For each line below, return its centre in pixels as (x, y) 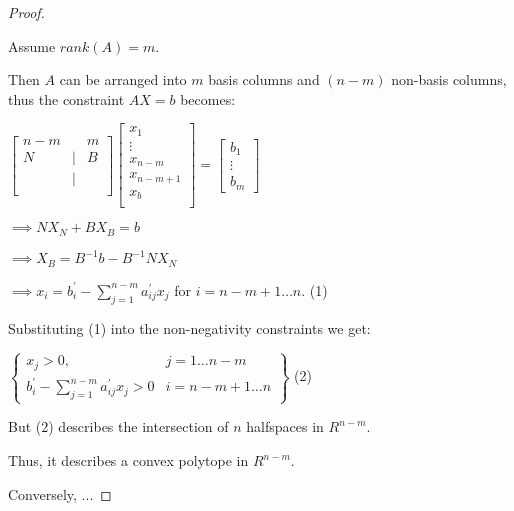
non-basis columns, (449, 79)
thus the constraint (66, 98)
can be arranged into (123, 79)
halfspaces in (285, 426)
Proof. (26, 12)
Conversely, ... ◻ (60, 493)
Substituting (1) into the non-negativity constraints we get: (189, 327)
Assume (32, 45)
